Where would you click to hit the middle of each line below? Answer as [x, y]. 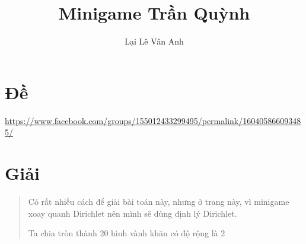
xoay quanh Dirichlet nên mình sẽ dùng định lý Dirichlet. [133, 213]
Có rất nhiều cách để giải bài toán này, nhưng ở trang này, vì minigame [159, 201]
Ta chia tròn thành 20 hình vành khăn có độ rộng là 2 [127, 233]
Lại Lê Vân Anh [154, 41]
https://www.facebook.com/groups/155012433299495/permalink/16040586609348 [153, 120]
